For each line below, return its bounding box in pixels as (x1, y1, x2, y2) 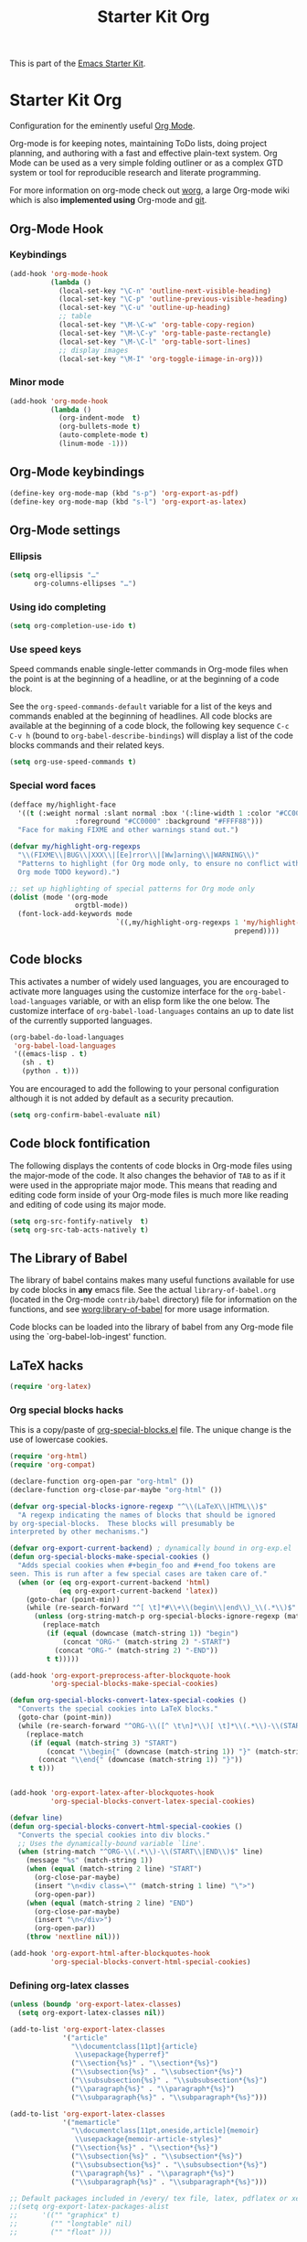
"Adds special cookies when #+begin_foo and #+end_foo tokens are (17, 1561, 276, 1570)
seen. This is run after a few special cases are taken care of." (9, 1569, 268, 1578)
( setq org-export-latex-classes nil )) (17, 2008, 166, 2017)
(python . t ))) (21, 1067, 79, 1076)
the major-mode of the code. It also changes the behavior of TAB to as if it (9, 1169, 286, 1180)
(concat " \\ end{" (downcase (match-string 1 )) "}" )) (37, 1756, 244, 1765)
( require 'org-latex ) (9, 1383, 92, 1392)
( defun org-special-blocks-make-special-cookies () (9, 1553, 210, 1562)
